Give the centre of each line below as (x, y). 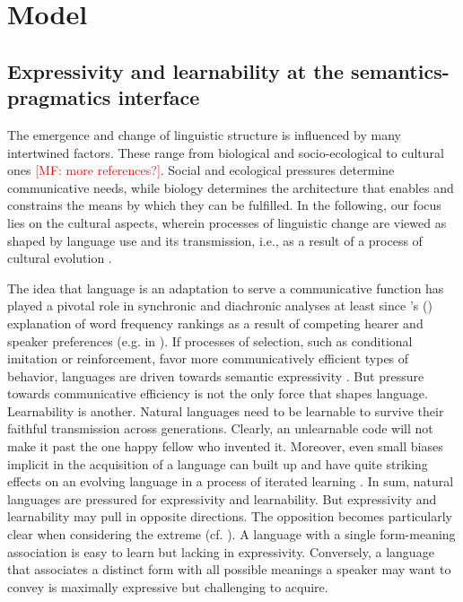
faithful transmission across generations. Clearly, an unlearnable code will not (220, 428)
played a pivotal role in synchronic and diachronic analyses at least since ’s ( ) (220, 305)
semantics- (400, 70)
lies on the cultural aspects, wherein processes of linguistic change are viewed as (227, 222)
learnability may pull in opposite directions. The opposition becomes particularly (230, 516)
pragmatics (59, 97)
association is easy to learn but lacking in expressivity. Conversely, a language (221, 551)
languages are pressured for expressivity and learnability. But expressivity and (222, 498)
